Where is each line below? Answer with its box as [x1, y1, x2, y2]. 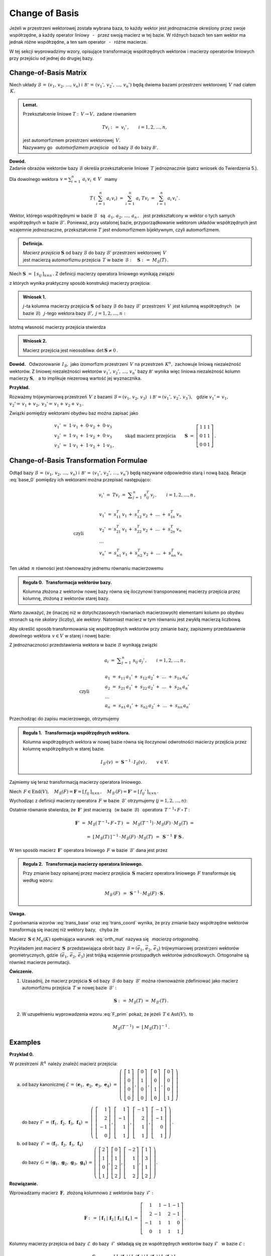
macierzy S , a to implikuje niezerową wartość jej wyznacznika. [9, 375, 142, 381]
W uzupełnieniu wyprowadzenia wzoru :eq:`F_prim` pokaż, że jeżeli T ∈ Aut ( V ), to [22, 1011, 194, 1017]
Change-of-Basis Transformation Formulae [9, 456, 148, 465]
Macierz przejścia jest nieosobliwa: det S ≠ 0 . [23, 347, 118, 353]
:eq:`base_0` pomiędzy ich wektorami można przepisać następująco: [9, 476, 152, 482]
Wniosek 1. [23, 294, 46, 300]
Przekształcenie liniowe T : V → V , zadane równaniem [23, 111, 137, 117]
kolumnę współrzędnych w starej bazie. [23, 746, 105, 752]
